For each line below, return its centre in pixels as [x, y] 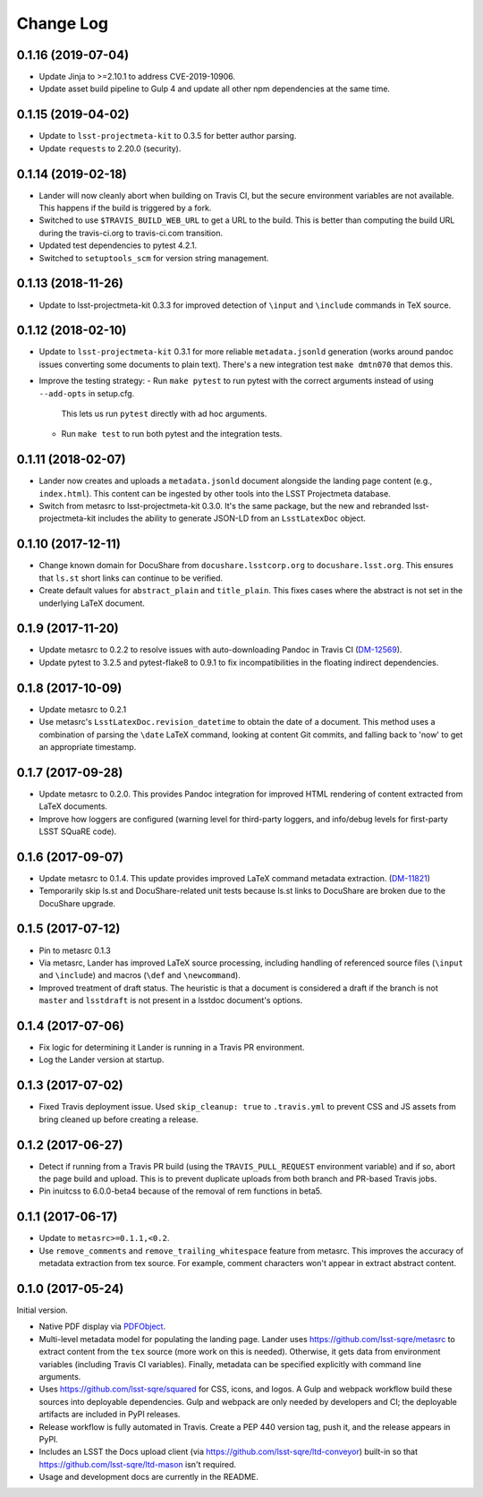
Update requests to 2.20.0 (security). [110, 149]
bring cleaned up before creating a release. [119, 1119]
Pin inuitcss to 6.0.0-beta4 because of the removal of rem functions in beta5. [181, 1191]
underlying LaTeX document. [92, 603]
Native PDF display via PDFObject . [102, 1327]
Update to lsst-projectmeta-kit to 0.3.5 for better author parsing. [168, 136]
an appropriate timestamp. [88, 746]
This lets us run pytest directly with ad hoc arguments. [164, 413]
